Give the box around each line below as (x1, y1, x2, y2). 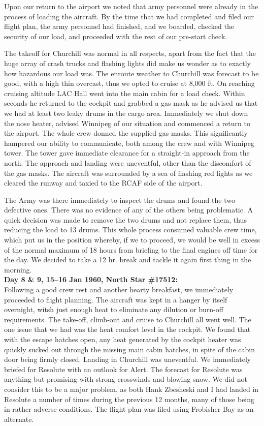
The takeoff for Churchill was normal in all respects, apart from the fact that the (4, 48, 256, 58)
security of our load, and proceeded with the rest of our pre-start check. (4, 31, 227, 41)
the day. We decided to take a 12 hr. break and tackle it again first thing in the (4, 254, 251, 265)
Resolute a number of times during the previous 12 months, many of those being (4, 393, 255, 404)
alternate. (4, 413, 34, 424)
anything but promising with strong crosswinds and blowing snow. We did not (4, 374, 247, 384)
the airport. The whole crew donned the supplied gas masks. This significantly (4, 128, 248, 138)
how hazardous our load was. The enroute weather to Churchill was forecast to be (4, 68, 259, 78)
